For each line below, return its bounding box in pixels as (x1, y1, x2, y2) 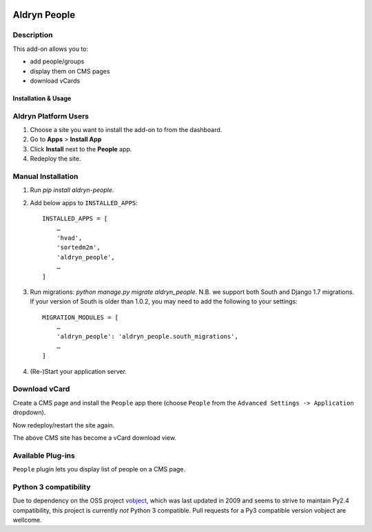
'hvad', (56, 234, 83, 242)
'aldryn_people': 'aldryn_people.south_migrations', (56, 332, 239, 341)
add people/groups (30, 57, 85, 65)
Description (12, 30, 53, 40)
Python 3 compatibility (12, 482, 91, 491)
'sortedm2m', (56, 244, 101, 251)
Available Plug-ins (12, 451, 75, 460)
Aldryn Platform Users (12, 111, 90, 120)
